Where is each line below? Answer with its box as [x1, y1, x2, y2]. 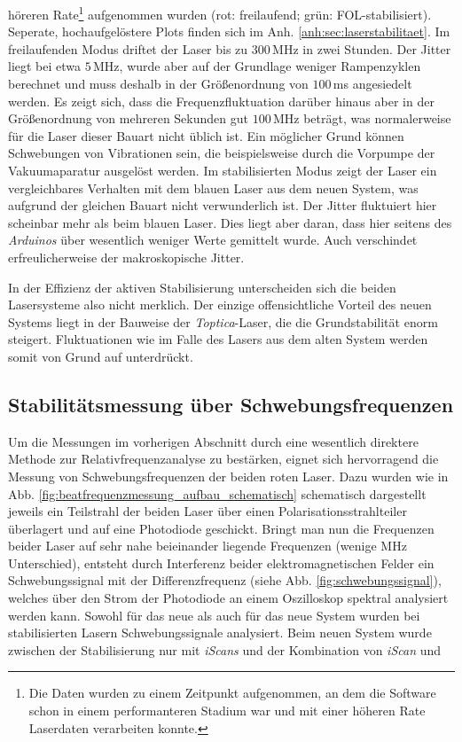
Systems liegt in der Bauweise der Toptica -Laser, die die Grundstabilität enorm [8, 312, 438, 331]
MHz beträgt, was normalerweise [272, 109, 451, 128]
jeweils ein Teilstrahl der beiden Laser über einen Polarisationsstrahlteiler [8, 502, 407, 520]
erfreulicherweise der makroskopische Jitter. [8, 247, 245, 266]
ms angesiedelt [333, 74, 412, 93]
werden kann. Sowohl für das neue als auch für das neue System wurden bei [8, 605, 420, 624]
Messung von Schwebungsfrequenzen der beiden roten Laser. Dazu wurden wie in [8, 466, 449, 485]
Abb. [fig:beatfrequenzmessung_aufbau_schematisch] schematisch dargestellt [8, 484, 427, 503]
